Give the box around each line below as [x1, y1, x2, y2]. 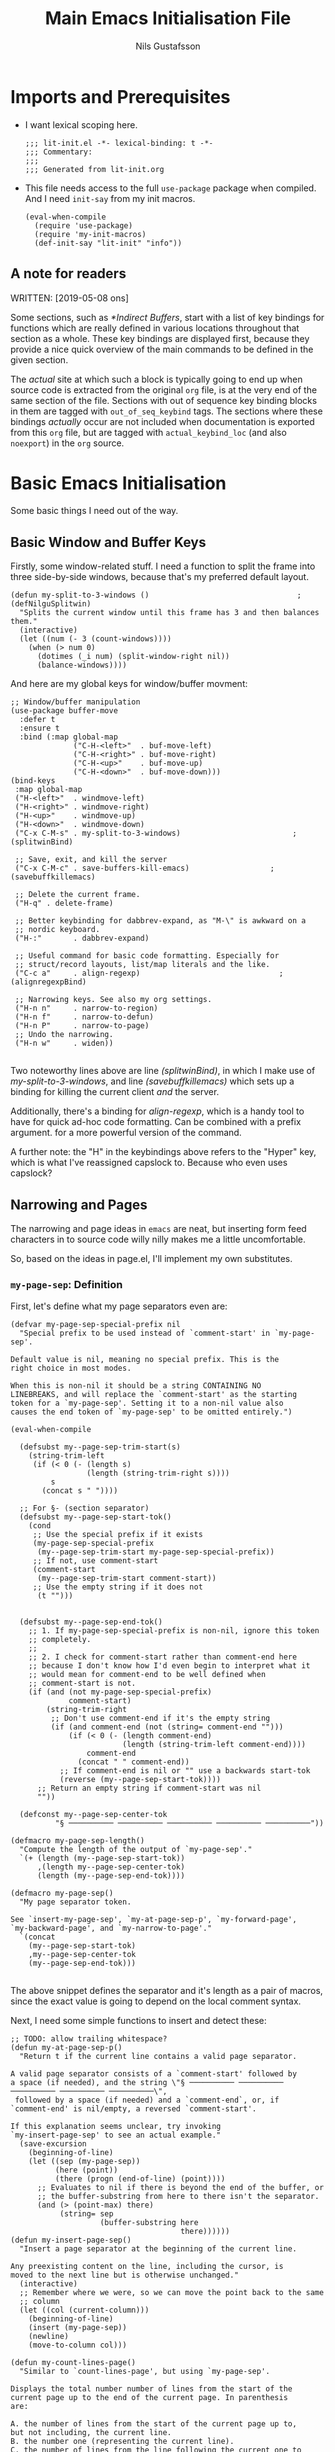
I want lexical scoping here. [24, 118, 138, 131]
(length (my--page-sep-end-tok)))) [36, 1871, 186, 1881]
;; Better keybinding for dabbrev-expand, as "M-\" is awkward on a [14, 916, 307, 926]
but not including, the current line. [10, 2428, 172, 2438]
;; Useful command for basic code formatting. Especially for [14, 951, 280, 961]
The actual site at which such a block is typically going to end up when [10, 373, 303, 385]
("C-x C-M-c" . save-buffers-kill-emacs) [14, 863, 190, 874]
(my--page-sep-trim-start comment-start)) [36, 1573, 217, 1584]
